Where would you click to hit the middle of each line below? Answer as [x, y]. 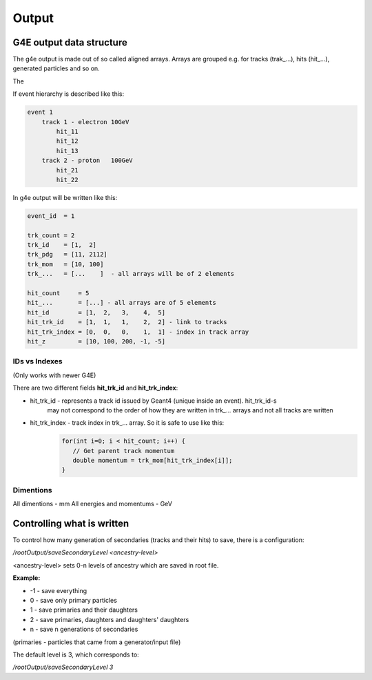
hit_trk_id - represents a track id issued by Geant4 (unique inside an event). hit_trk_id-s [153, 401]
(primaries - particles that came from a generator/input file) [97, 642]
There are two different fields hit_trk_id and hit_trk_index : [95, 388]
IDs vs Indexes [38, 361]
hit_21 [67, 170]
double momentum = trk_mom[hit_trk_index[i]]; [153, 461]
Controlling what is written [71, 523]
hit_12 [67, 141]
